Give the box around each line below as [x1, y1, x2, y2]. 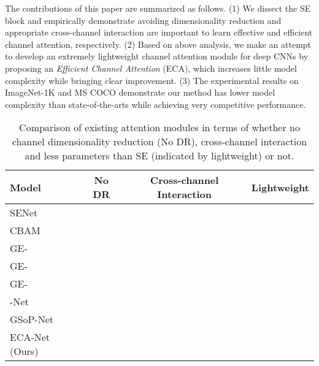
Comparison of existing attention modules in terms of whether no [19, 120, 300, 135]
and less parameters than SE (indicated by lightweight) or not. [25, 148, 294, 163]
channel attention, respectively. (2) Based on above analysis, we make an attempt [5, 37, 312, 50]
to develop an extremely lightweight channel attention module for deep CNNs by [5, 50, 309, 63]
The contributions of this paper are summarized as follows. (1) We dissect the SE [5, 2, 311, 14]
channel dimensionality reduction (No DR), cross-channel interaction [12, 134, 307, 149]
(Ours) [10, 344, 39, 359]
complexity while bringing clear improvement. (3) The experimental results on [5, 74, 299, 86]
